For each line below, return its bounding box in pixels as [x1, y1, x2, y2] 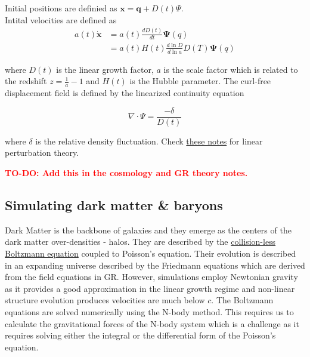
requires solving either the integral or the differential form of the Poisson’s [5, 329, 276, 341]
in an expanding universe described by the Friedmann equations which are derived [5, 258, 305, 271]
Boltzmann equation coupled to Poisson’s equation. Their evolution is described [5, 247, 296, 259]
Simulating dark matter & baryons [5, 195, 223, 214]
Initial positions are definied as [5, 2, 117, 14]
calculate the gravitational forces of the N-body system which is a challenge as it [5, 317, 299, 330]
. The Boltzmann [211, 294, 274, 306]
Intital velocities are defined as [5, 13, 117, 26]
